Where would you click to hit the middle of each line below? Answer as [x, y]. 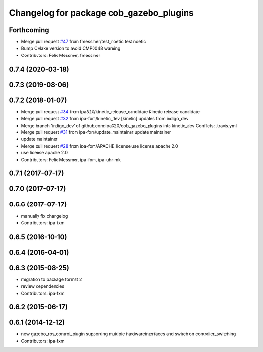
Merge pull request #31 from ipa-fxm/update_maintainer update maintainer [96, 132]
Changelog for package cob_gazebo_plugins [102, 13]
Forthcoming [29, 30]
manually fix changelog [45, 216]
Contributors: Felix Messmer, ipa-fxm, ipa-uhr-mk [71, 159]
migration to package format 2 [52, 279]
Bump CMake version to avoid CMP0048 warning [71, 48]
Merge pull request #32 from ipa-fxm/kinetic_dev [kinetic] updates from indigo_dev [105, 119]
